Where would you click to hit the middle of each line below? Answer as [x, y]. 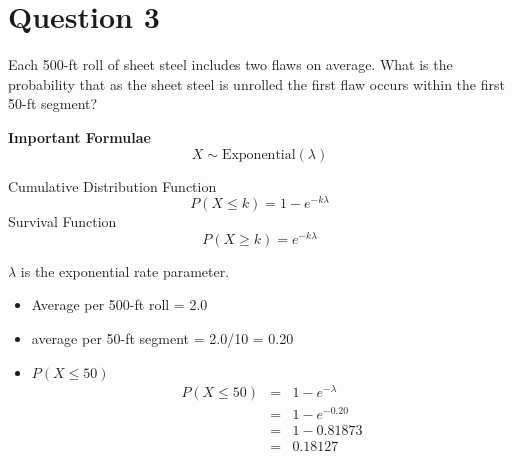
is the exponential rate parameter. [125, 270]
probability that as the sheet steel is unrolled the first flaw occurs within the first [256, 83]
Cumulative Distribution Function [112, 185]
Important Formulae [79, 136]
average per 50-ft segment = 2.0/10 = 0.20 [162, 338]
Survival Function [62, 221]
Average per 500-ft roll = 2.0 [119, 304]
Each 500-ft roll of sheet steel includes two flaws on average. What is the [230, 64]
